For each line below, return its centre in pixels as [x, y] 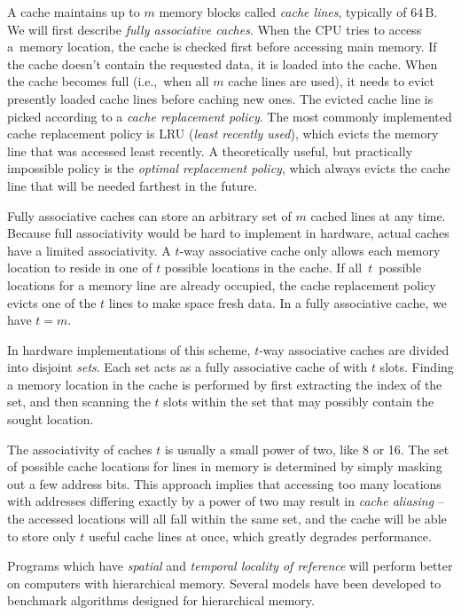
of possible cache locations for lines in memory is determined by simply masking [225, 466]
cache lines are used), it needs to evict [331, 81]
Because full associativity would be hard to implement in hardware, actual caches [228, 233]
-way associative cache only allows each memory [310, 250]
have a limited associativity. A [89, 250]
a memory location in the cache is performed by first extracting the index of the [225, 384]
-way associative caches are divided [354, 349]
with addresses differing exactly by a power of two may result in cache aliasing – [226, 501]
